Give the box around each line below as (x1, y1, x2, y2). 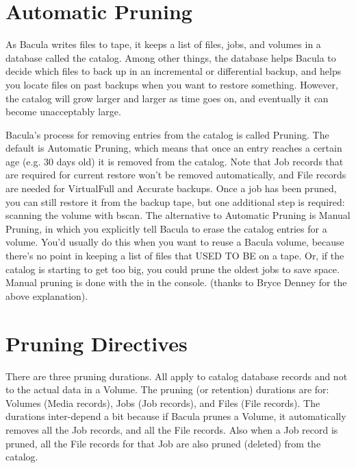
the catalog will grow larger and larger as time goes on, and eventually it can (5, 91, 329, 105)
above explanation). (5, 288, 88, 303)
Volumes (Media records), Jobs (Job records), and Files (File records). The (5, 395, 320, 410)
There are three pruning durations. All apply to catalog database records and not (5, 368, 348, 383)
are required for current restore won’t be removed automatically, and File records (5, 167, 346, 182)
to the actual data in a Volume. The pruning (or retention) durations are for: (5, 382, 329, 397)
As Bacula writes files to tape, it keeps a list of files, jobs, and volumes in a (5, 37, 321, 51)
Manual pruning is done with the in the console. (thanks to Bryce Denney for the (5, 275, 347, 290)
